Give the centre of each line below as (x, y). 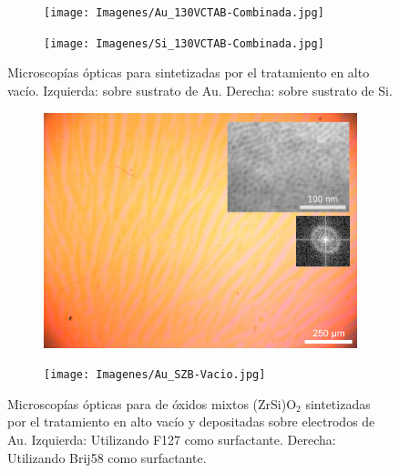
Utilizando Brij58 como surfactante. (107, 457)
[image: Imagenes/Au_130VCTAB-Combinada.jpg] (184, 13)
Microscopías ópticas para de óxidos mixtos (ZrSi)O (152, 403)
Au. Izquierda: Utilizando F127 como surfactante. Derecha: (172, 439)
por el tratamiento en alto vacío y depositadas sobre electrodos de (191, 422)
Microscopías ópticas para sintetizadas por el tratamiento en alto (189, 72)
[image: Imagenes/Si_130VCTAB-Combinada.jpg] (184, 43)
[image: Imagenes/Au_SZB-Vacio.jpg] (155, 375)
